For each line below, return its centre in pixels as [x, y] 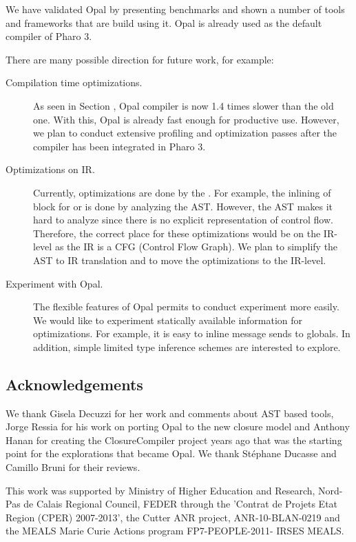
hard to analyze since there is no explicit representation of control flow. [183, 220]
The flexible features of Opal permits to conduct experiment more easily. [186, 307]
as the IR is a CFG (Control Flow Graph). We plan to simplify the [196, 247]
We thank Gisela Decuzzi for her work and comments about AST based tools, [170, 413]
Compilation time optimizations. [74, 82]
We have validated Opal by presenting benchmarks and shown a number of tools [175, 9]
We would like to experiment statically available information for [168, 320]
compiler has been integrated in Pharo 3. [119, 146]
